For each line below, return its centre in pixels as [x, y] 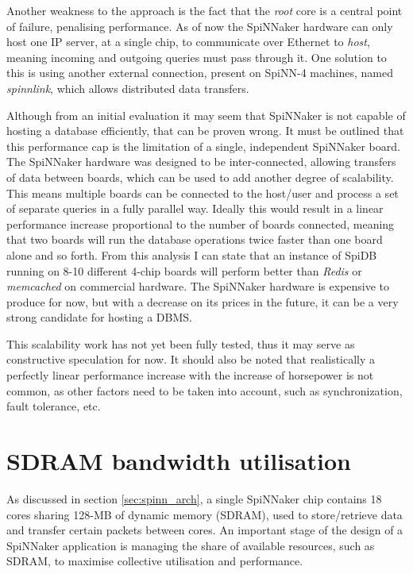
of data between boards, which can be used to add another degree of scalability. [200, 177]
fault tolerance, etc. [54, 406]
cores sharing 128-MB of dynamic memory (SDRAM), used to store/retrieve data [205, 514]
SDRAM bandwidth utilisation [179, 461]
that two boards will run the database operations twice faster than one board [195, 239]
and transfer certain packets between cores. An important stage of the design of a [205, 530]
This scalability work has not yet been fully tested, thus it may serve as [181, 343]
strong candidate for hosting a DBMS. [99, 317]
